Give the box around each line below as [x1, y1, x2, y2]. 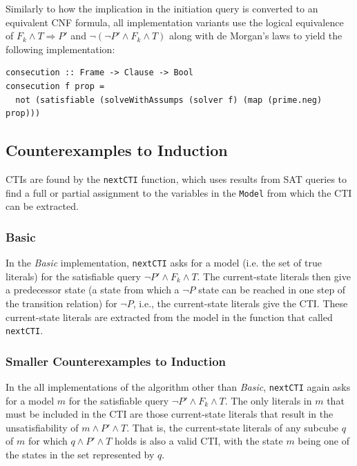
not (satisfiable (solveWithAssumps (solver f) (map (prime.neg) [15, 95, 322, 105]
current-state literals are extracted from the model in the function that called [6, 309, 333, 324]
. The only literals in [224, 393, 312, 407]
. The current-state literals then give [197, 269, 351, 283]
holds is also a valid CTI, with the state [114, 434, 283, 448]
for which [28, 434, 68, 448]
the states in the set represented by [6, 447, 155, 462]
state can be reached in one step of [198, 282, 346, 297]
